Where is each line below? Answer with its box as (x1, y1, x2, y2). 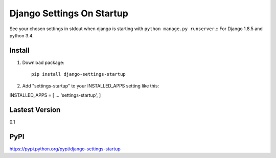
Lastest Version (9, 105, 61, 114)
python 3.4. (9, 32, 34, 38)
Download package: (22, 59, 65, 65)
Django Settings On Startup (9, 8, 129, 19)
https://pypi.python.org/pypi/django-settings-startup (9, 146, 121, 152)
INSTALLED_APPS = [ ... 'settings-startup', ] (9, 92, 101, 98)
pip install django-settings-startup (31, 72, 126, 77)
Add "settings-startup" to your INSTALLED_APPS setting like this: (22, 82, 159, 89)
